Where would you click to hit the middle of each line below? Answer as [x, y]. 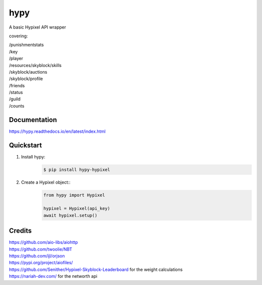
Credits [20, 231]
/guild [15, 99]
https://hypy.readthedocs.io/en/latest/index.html [57, 131]
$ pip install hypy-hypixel [77, 169]
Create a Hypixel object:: [46, 182]
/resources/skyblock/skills [35, 65]
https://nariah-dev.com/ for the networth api [53, 276]
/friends [17, 85]
